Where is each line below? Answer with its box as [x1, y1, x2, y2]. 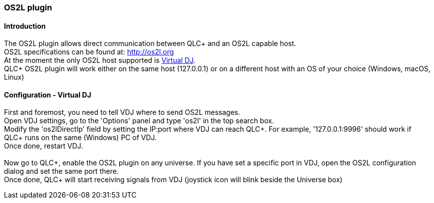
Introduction [4, 21, 46, 30]
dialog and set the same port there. [4, 167, 119, 176]
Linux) [4, 73, 24, 82]
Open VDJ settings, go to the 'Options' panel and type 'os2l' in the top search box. [4, 116, 274, 125]
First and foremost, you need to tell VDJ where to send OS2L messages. [4, 108, 241, 117]
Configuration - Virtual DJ [4, 90, 91, 99]
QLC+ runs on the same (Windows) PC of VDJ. [4, 133, 157, 142]
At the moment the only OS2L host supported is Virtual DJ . [4, 56, 196, 65]
